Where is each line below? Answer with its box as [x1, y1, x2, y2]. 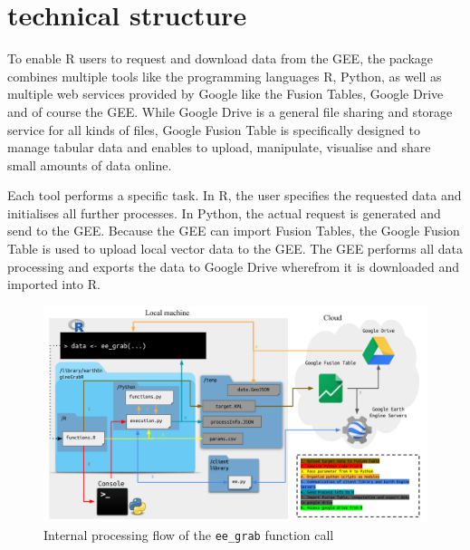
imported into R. [7, 275, 101, 294]
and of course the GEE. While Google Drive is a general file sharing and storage [7, 101, 453, 121]
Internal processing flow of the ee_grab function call [43, 525, 334, 544]
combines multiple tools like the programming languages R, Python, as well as [7, 66, 442, 85]
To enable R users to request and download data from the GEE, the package [7, 49, 434, 68]
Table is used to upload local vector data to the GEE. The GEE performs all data [7, 239, 464, 258]
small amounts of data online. [7, 155, 172, 174]
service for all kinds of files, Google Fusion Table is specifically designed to [7, 120, 420, 139]
